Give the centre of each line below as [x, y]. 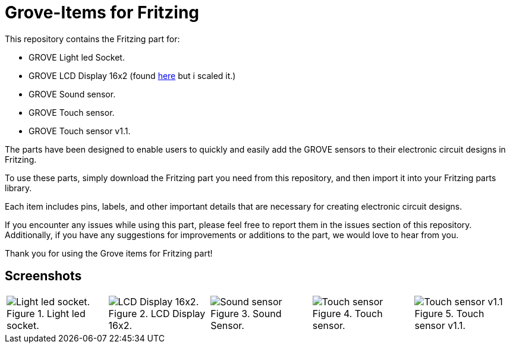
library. [18, 188]
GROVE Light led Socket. [77, 57]
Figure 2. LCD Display [157, 313]
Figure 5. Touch [449, 313]
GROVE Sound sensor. [72, 94]
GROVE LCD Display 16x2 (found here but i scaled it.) [132, 75]
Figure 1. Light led [46, 313]
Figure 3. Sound [246, 313]
